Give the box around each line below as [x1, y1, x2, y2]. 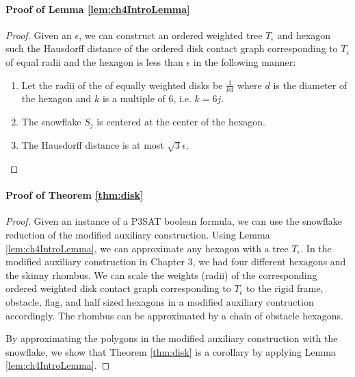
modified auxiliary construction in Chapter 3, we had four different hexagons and [5, 254, 346, 269]
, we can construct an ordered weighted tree [79, 27, 263, 42]
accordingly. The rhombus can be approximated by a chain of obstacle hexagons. [5, 308, 343, 322]
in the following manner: [193, 54, 296, 69]
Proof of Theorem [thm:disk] [5, 188, 144, 202]
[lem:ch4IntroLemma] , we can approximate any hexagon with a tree [5, 241, 289, 255]
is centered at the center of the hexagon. [96, 114, 266, 128]
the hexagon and [21, 91, 92, 106]
